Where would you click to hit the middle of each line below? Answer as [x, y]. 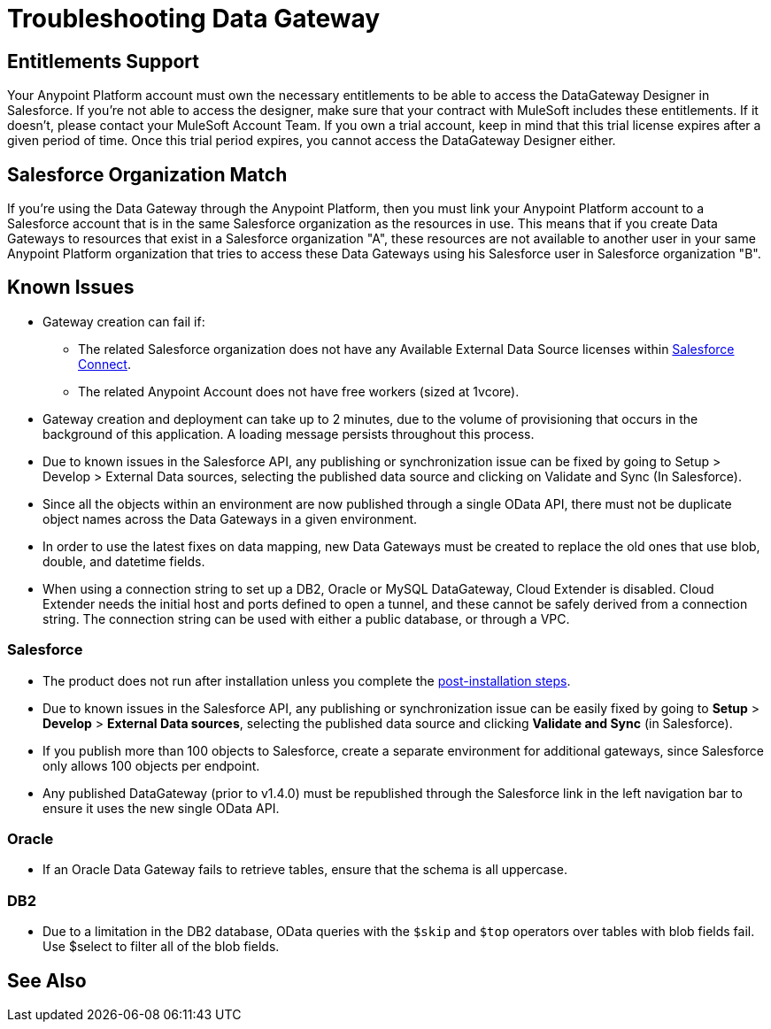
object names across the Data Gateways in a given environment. [230, 518]
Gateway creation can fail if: [124, 321]
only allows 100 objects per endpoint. [151, 765]
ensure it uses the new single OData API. [161, 808]
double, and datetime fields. [124, 561]
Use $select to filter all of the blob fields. [161, 947]
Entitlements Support [104, 61]
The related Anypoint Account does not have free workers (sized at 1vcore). [299, 391]
